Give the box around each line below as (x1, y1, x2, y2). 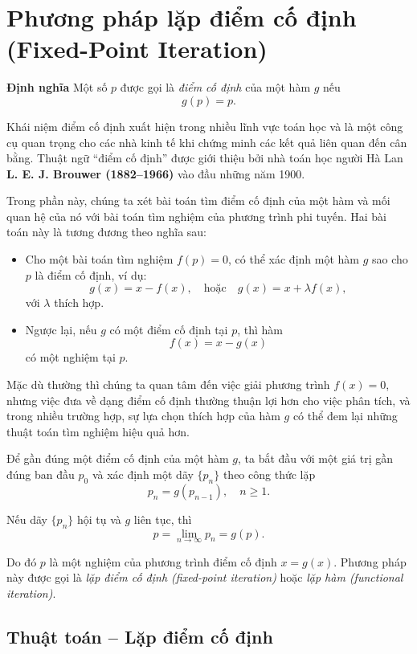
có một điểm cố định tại (109, 321, 228, 337)
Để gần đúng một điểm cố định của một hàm (6, 450, 229, 467)
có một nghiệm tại (25, 349, 116, 366)
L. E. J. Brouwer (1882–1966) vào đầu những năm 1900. (6, 165, 305, 182)
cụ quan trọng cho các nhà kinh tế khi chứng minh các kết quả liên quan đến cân (6, 133, 407, 150)
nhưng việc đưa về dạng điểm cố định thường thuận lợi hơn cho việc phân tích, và (6, 391, 411, 408)
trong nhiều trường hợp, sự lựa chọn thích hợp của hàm (6, 407, 280, 424)
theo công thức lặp (223, 466, 316, 482)
